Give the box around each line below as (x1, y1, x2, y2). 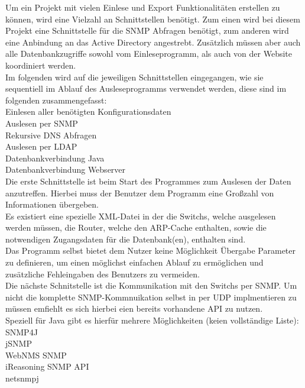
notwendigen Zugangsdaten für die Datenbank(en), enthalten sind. (5, 232, 246, 245)
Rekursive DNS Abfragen (5, 128, 97, 141)
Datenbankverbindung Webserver (5, 163, 126, 176)
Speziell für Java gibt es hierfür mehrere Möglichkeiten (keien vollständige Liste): (5, 314, 299, 326)
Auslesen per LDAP (5, 140, 77, 153)
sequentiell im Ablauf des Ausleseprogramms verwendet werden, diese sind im (5, 82, 287, 95)
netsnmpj (5, 372, 39, 384)
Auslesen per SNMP (5, 117, 78, 129)
